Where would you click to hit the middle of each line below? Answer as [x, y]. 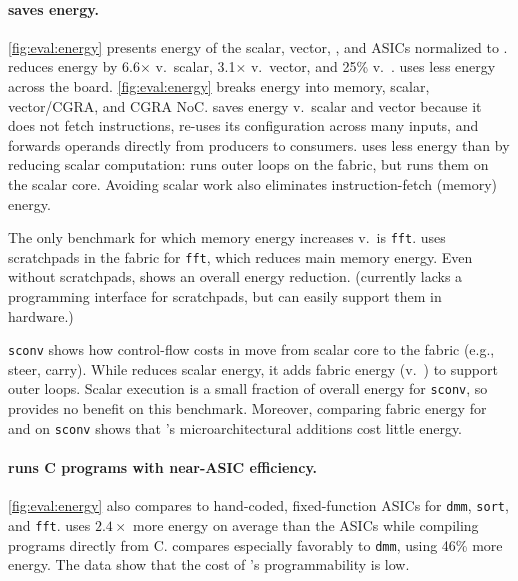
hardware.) [41, 315]
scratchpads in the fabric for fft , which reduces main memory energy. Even [240, 256]
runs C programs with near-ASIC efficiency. [163, 466]
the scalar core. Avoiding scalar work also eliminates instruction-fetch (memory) [253, 183]
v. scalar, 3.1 [195, 66]
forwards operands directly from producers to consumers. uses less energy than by [259, 144]
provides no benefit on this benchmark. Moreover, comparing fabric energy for [247, 408]
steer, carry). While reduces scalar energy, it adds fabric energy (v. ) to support [253, 368]
